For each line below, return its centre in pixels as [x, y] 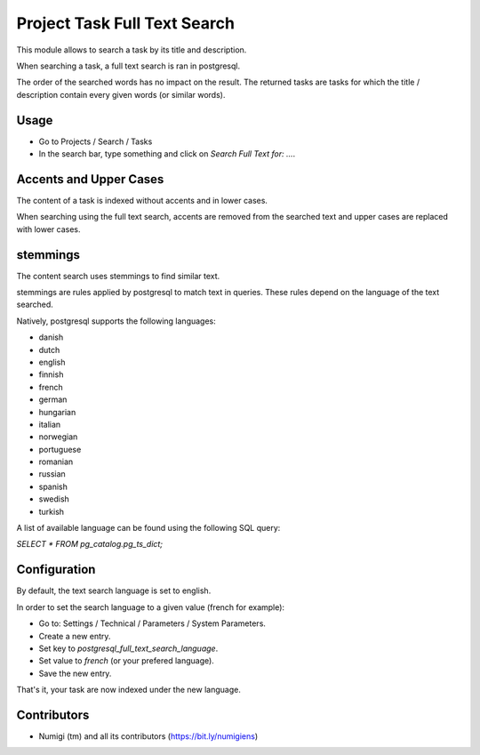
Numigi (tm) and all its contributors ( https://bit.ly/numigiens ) [148, 736]
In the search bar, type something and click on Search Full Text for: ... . [167, 154]
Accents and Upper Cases [90, 179]
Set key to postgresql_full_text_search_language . [128, 648]
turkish [52, 511]
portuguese [60, 449]
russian [52, 474]
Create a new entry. [75, 636]
